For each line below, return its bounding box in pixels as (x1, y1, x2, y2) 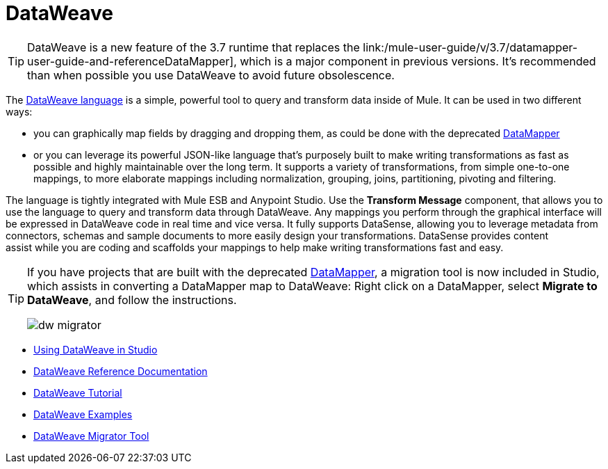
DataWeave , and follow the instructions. (27, 292, 237, 307)
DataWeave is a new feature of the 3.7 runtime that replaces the (27, 40, 360, 54)
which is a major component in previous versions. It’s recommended (240, 54, 596, 68)
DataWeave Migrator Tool (33, 429, 149, 442)
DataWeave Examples (33, 408, 133, 420)
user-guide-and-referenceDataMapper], (27, 54, 237, 68)
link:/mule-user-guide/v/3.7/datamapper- (363, 40, 578, 54)
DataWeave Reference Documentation (33, 365, 208, 377)
